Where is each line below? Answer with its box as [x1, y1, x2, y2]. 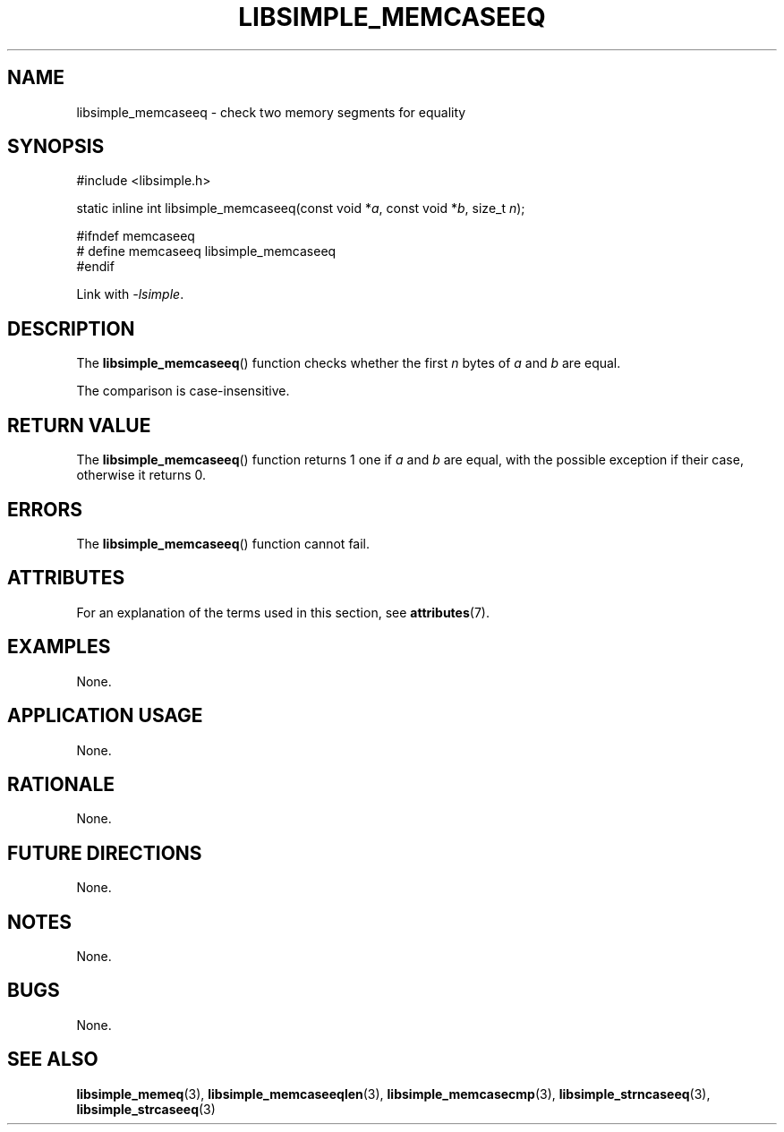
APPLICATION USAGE [7, 704, 203, 728]
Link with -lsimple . [76, 286, 184, 302]
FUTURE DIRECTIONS [7, 841, 202, 864]
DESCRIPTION [7, 317, 135, 340]
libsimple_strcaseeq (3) [76, 1101, 216, 1117]
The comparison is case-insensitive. [76, 383, 290, 399]
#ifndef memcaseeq [76, 228, 195, 244]
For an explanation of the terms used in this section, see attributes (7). [76, 604, 490, 620]
